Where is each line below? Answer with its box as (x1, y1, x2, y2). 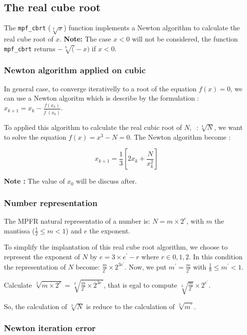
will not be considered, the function (132, 33, 238, 43)
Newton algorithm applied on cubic (4, 64, 146, 76)
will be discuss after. (76, 176, 137, 186)
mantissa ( (4, 225, 35, 235)
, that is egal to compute (103, 279, 177, 290)
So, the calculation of (4, 301, 67, 311)
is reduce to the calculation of (86, 301, 175, 311)
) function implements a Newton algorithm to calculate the (63, 22, 240, 33)
